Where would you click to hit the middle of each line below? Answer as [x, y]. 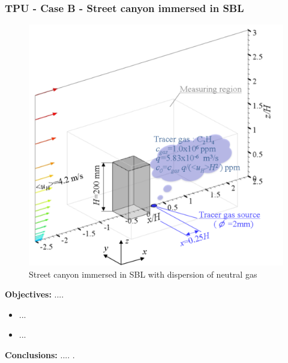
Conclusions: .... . [40, 354]
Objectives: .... [34, 294]
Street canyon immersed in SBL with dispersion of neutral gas [143, 274]
